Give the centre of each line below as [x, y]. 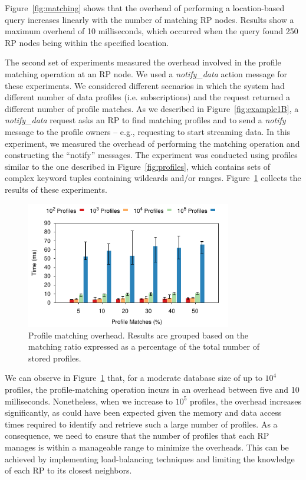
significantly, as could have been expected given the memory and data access [143, 412]
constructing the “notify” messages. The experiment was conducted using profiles [151, 155]
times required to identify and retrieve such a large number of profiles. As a [141, 424]
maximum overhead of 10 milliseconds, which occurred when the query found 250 [152, 31]
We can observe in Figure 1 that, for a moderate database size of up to [134, 378]
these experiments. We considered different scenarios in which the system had [145, 85]
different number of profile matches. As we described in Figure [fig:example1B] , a [152, 108]
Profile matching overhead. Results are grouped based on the [138, 335]
